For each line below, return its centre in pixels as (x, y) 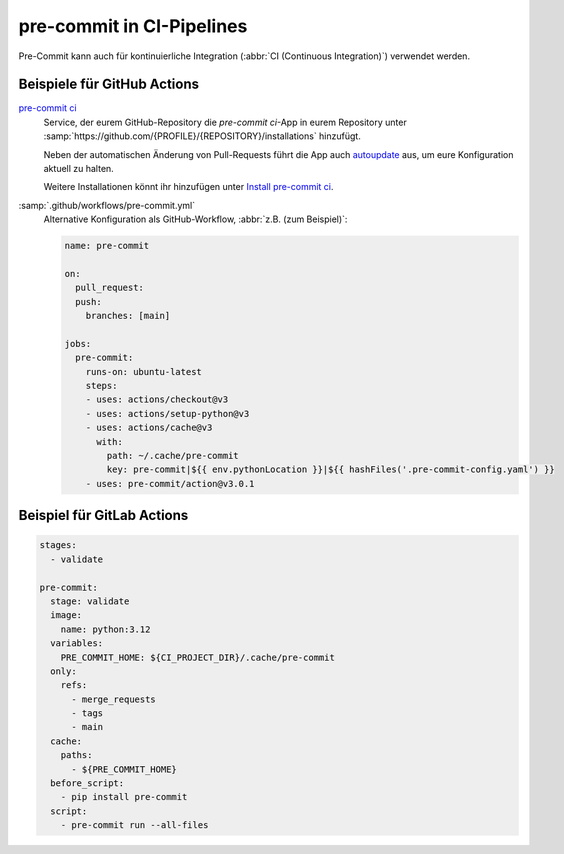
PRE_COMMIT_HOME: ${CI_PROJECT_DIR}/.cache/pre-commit (197, 657)
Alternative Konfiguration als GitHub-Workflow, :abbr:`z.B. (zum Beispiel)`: (195, 219)
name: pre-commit (107, 246)
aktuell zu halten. (78, 169)
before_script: (87, 783)
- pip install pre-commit (124, 797)
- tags (87, 713)
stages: (58, 545)
